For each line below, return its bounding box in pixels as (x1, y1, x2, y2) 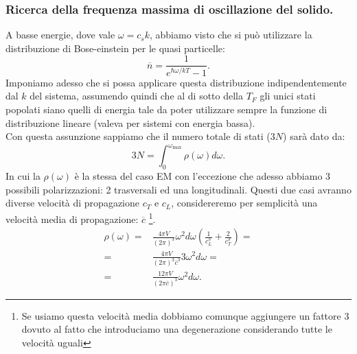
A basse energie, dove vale (5, 27, 115, 42)
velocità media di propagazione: (5, 211, 139, 226)
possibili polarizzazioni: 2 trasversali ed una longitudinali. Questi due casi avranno (5, 182, 352, 196)
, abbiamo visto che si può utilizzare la (150, 27, 312, 42)
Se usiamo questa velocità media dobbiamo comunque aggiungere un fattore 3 (21, 308, 349, 322)
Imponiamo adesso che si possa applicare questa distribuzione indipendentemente (5, 75, 347, 89)
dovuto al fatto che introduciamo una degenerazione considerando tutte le (21, 322, 332, 336)
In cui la (5, 169, 41, 183)
